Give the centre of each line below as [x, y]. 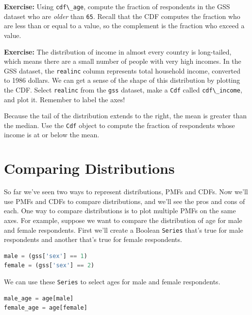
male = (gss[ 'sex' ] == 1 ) [46, 256]
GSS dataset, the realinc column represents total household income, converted [122, 70]
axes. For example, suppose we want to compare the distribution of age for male [123, 220]
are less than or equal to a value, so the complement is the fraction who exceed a [124, 26]
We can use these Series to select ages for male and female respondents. [112, 281]
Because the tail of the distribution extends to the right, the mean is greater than [125, 116]
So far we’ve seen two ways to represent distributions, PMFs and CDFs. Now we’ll [126, 192]
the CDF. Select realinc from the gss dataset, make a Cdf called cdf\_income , [123, 89]
